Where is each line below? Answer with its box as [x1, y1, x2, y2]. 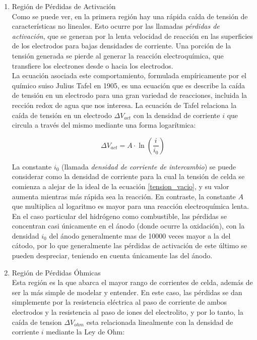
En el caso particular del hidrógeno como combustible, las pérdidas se [12, 210, 227, 221]
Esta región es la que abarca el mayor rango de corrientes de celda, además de [12, 277, 253, 288]
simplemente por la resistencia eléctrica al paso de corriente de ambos [12, 297, 227, 307]
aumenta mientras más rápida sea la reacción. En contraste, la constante [12, 191, 236, 201]
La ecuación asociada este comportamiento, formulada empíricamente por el [12, 70, 246, 81]
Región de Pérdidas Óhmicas [12, 267, 101, 277]
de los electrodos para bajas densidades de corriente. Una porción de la [12, 40, 231, 51]
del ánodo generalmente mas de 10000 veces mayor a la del [49, 230, 231, 241]
